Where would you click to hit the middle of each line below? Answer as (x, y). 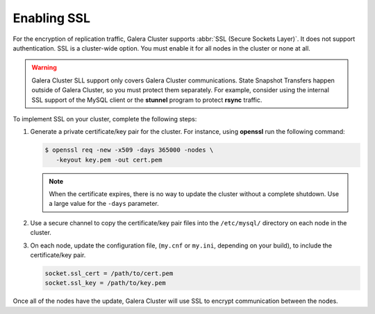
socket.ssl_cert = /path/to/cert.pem (109, 273)
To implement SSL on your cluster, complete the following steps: (105, 119)
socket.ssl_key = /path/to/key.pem (105, 283)
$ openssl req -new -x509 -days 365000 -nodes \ (129, 150)
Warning (44, 68)
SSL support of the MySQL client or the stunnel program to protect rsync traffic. (147, 100)
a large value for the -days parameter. (104, 204)
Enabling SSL (51, 18)
